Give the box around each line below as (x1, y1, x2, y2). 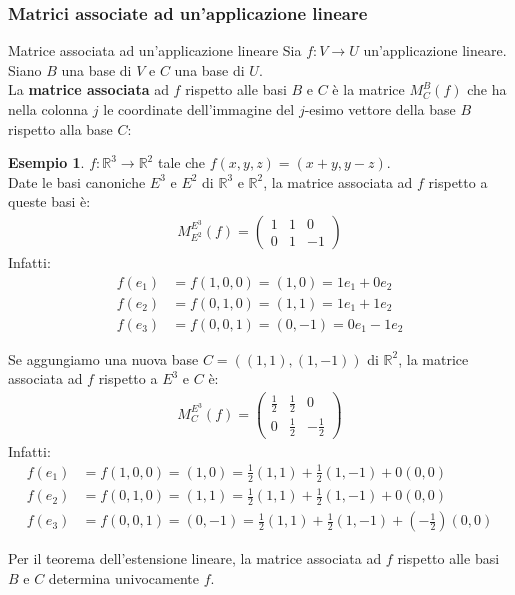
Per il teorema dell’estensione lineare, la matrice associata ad (8, 548, 382, 569)
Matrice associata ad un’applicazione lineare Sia (8, 40, 302, 61)
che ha (467, 79, 507, 100)
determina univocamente (48, 567, 200, 588)
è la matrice (332, 79, 405, 100)
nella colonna (8, 99, 89, 119)
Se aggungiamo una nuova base (8, 348, 199, 369)
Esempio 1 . (8, 152, 85, 173)
